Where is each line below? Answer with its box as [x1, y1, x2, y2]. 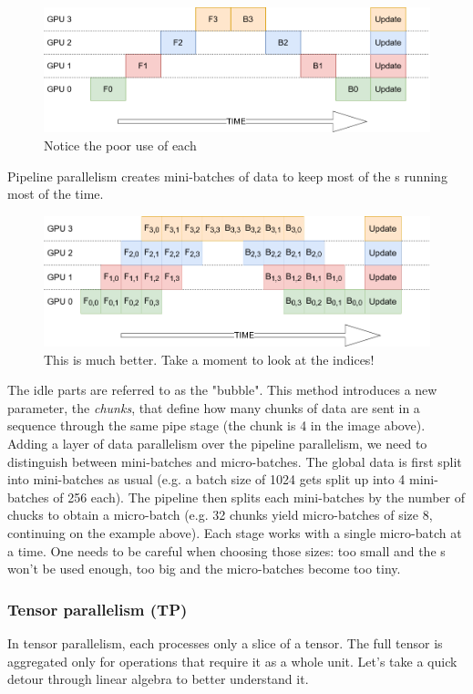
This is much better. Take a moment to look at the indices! [44, 349, 375, 368]
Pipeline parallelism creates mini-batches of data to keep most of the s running [7, 166, 447, 185]
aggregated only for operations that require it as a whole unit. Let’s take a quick [7, 651, 458, 670]
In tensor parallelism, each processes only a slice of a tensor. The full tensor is [7, 634, 443, 653]
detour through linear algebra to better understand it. [7, 669, 309, 689]
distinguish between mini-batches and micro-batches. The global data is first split [7, 451, 462, 471]
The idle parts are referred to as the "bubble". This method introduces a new [7, 380, 437, 399]
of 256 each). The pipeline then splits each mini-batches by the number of [53, 487, 465, 506]
